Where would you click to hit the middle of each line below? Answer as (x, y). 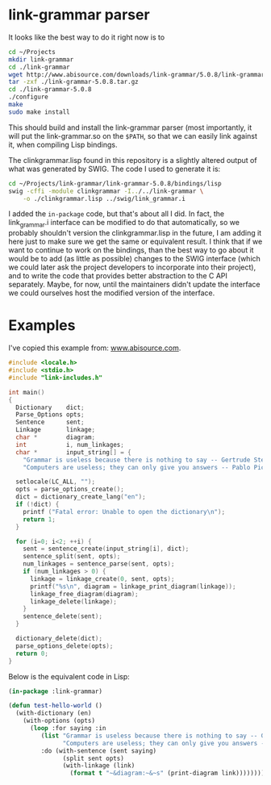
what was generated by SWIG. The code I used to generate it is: (115, 169)
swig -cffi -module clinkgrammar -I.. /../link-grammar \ (106, 191)
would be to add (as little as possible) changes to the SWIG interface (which (134, 259)
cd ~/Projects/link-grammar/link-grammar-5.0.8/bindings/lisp (115, 183)
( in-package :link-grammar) (56, 691)
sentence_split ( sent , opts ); (72, 557)
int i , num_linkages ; (70, 445)
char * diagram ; (55, 437)
